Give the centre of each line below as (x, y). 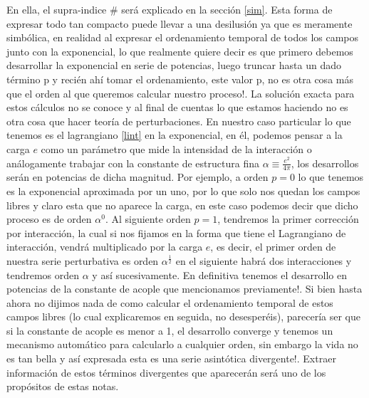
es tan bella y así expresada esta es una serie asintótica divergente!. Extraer (171, 358)
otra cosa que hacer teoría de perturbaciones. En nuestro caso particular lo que (179, 121)
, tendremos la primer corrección (288, 219)
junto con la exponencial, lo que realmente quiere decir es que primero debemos (180, 51)
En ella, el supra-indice (57, 9)
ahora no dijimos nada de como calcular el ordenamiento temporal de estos (170, 302)
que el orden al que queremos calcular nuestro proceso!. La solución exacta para (181, 93)
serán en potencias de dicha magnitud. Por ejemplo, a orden (137, 177)
